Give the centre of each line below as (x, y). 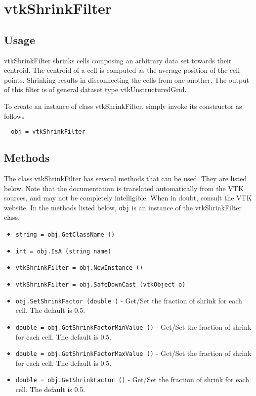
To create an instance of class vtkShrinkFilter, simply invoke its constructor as (123, 106)
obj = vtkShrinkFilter (48, 132)
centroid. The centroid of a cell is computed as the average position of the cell (122, 70)
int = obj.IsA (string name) (64, 251)
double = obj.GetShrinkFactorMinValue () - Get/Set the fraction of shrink (133, 326)
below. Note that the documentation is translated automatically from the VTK (124, 188)
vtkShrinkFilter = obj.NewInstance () (79, 268)
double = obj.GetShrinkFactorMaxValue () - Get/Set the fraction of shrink (133, 353)
